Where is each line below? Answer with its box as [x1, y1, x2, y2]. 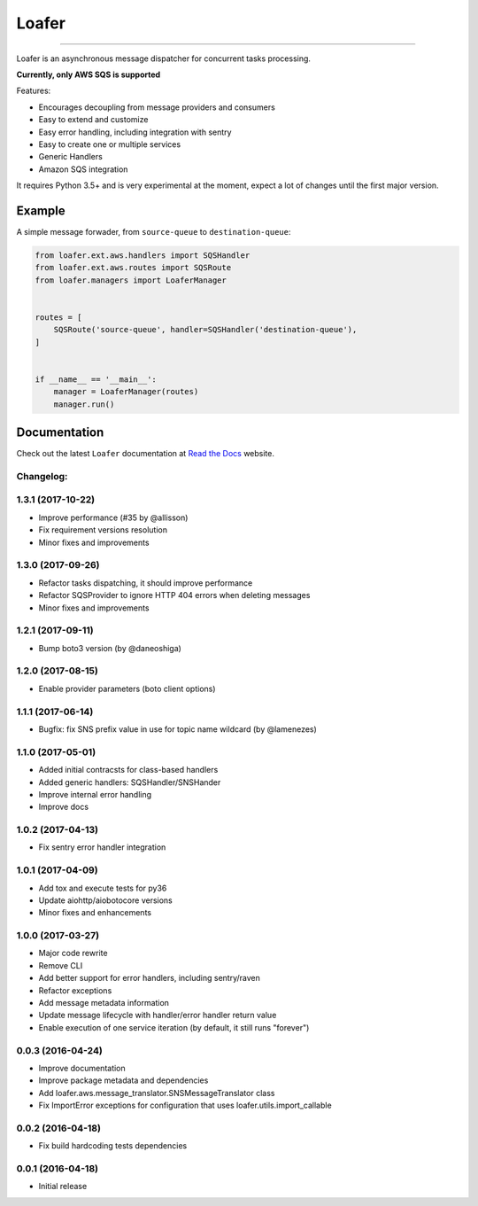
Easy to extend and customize [38, 114, 149, 125]
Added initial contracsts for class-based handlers [38, 765, 219, 775]
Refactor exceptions [38, 984, 112, 996]
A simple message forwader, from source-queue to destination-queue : [16, 226, 291, 237]
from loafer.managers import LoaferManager [35, 275, 227, 285]
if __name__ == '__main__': [35, 374, 157, 385]
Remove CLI [38, 960, 83, 970]
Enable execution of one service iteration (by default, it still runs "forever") [38, 1022, 310, 1032]
